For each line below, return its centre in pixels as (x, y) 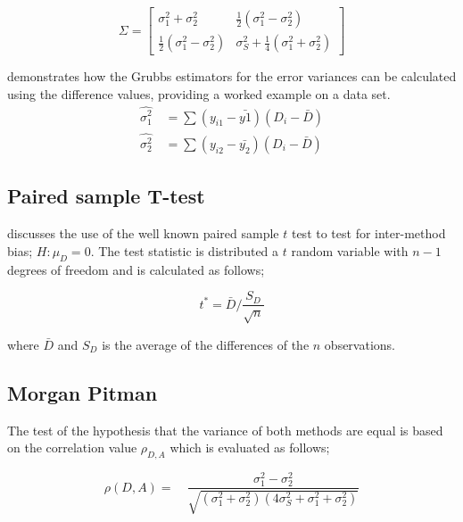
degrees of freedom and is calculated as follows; (136, 269)
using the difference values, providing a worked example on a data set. (199, 93)
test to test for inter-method (368, 233)
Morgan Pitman (83, 392)
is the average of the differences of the (206, 344)
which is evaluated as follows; (250, 447)
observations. (360, 344)
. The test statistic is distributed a (185, 250)
